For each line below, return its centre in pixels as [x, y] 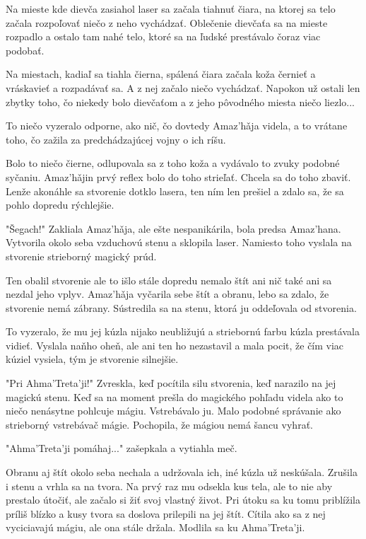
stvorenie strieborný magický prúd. [81, 256]
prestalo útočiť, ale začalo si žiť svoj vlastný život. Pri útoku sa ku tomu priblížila [183, 500]
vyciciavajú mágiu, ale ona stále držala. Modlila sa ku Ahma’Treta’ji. [155, 527]
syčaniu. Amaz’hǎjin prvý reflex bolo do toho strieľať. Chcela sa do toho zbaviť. [178, 176]
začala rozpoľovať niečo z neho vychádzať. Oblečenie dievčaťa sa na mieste [167, 22]
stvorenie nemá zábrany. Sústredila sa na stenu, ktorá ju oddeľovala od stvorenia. [181, 307]
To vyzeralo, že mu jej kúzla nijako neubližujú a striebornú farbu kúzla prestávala [183, 331]
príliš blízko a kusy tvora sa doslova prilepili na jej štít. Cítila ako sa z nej [166, 513]
